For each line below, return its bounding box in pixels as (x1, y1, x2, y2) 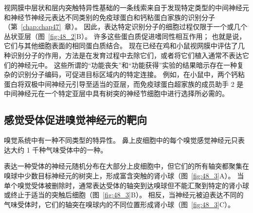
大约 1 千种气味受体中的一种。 (10, 144, 108, 155)
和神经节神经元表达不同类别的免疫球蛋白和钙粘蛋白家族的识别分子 (4, 12, 215, 22)
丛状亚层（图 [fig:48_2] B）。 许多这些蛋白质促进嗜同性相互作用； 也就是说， (4, 31, 246, 41)
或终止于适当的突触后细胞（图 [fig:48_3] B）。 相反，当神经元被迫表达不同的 (4, 190, 244, 200)
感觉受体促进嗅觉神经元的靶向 (4, 112, 147, 127)
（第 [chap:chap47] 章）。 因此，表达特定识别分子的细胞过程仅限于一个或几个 (4, 21, 248, 32)
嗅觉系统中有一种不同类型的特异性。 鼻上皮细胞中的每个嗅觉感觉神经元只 (4, 135, 238, 145)
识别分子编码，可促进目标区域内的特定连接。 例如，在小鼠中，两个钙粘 (17, 69, 245, 79)
